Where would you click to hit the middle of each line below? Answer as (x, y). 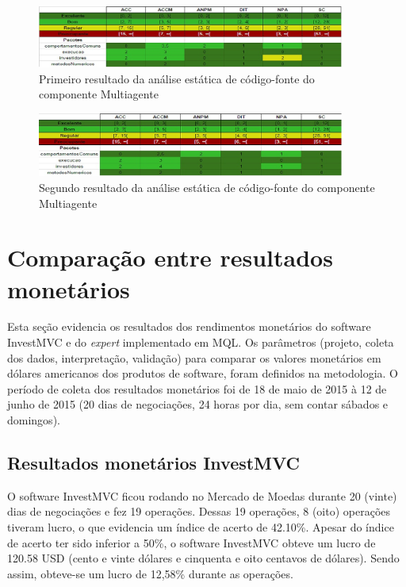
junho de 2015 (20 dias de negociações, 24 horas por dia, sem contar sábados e (198, 404)
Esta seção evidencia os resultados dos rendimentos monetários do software (189, 326)
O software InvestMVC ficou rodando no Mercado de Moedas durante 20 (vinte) (202, 495)
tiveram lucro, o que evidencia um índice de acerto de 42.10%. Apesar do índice (201, 526)
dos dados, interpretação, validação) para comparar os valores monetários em (194, 357)
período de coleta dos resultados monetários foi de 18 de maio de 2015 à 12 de (197, 388)
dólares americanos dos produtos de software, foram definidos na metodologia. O (203, 373)
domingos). (34, 420)
